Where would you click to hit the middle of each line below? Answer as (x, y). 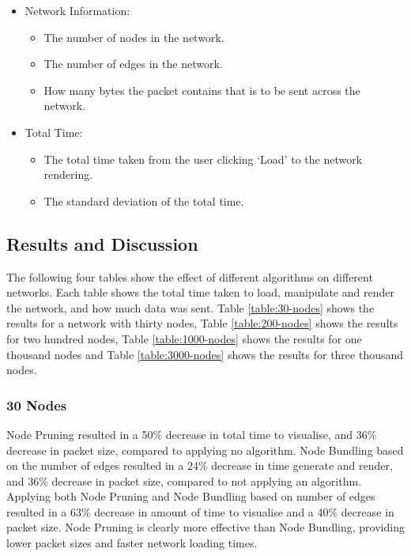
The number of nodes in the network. (134, 37)
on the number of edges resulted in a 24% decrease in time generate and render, (200, 465)
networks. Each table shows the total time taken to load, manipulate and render (200, 292)
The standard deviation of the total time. (144, 200)
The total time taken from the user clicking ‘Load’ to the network (203, 159)
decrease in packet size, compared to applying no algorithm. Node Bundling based (205, 450)
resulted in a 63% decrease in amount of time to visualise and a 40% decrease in (200, 511)
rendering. (68, 174)
